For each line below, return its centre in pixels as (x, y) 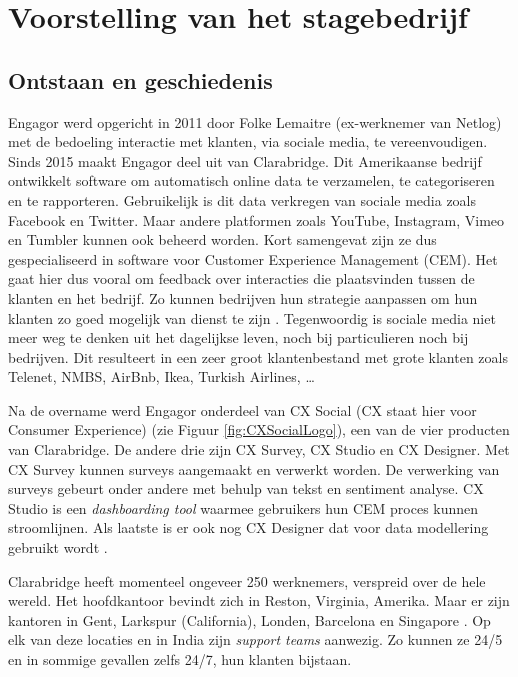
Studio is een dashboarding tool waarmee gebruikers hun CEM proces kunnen (243, 507)
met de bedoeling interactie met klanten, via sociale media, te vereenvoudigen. (248, 141)
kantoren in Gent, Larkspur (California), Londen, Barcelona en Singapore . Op (249, 619)
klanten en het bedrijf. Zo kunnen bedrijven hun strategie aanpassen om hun (243, 297)
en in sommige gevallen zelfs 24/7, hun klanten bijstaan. (180, 659)
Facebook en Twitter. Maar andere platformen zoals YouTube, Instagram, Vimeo (256, 219)
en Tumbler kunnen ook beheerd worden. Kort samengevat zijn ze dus (222, 239)
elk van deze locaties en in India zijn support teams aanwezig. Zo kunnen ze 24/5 (255, 639)
